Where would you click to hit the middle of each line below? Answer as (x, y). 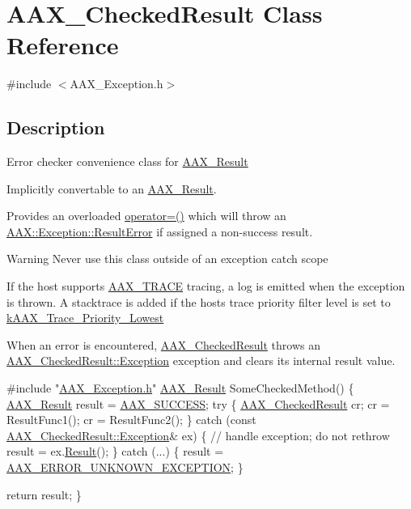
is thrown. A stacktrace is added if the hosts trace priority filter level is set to (199, 301)
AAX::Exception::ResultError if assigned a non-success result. (160, 231)
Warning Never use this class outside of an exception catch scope (167, 259)
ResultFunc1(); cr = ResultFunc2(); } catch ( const (131, 420)
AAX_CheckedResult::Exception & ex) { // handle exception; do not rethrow (198, 435)
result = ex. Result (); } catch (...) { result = (115, 451)
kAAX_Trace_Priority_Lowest (85, 318)
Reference (63, 45)
